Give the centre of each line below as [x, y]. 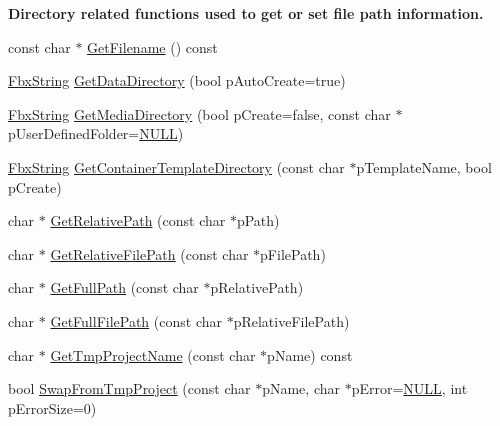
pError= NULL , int [409, 388]
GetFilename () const [152, 46]
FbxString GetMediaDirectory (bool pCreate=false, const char [199, 113]
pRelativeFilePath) [291, 320]
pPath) [258, 220]
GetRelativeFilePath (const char [149, 253]
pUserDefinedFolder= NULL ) [96, 133]
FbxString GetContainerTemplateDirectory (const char [176, 166]
